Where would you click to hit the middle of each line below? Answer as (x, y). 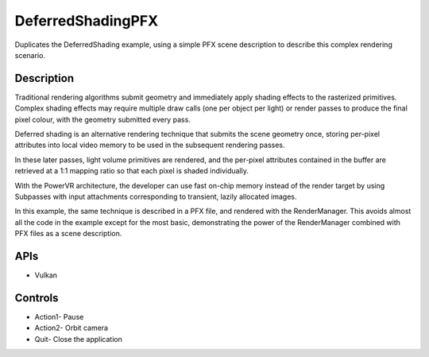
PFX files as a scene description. (68, 234)
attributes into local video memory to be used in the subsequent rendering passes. (150, 145)
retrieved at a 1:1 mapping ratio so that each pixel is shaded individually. (132, 171)
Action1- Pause (59, 316)
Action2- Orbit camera (71, 328)
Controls (37, 298)
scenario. (30, 55)
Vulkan (46, 275)
